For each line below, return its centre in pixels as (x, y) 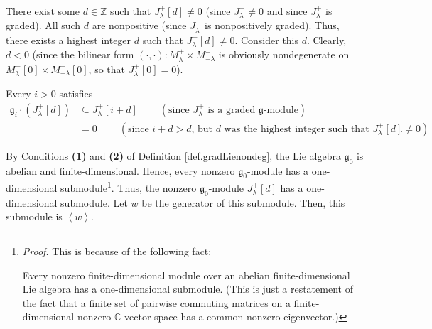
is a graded (232, 110)
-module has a (277, 170)
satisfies (76, 93)
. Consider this (267, 39)
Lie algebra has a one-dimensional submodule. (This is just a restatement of (188, 289)
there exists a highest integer (69, 39)
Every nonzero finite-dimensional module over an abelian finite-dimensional (186, 275)
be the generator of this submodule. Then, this (243, 202)
